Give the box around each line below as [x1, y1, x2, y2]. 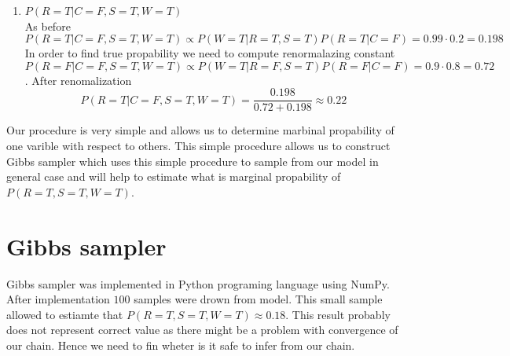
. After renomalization [24, 72, 132, 88]
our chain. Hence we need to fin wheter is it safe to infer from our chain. [6, 336, 355, 353]
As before [24, 17, 71, 34]
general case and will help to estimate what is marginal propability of [6, 168, 341, 185]
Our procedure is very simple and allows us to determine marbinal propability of [6, 122, 394, 138]
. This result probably [285, 306, 391, 322]
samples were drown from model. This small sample [134, 291, 383, 307]
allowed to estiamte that [6, 306, 123, 322]
